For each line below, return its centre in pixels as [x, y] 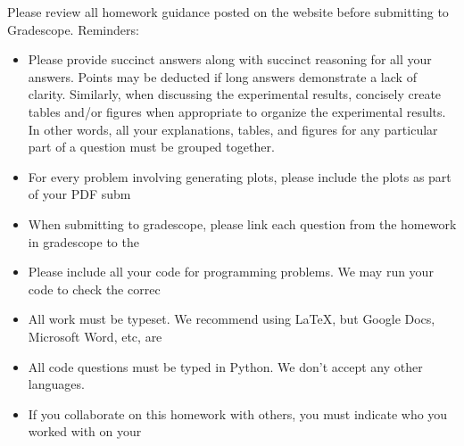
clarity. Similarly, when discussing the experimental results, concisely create [235, 94]
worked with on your [85, 431]
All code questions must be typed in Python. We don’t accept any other [225, 366]
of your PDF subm [79, 194]
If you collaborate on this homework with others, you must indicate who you [238, 413]
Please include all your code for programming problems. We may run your [231, 272]
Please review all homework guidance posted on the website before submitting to [228, 12]
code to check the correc [94, 289]
